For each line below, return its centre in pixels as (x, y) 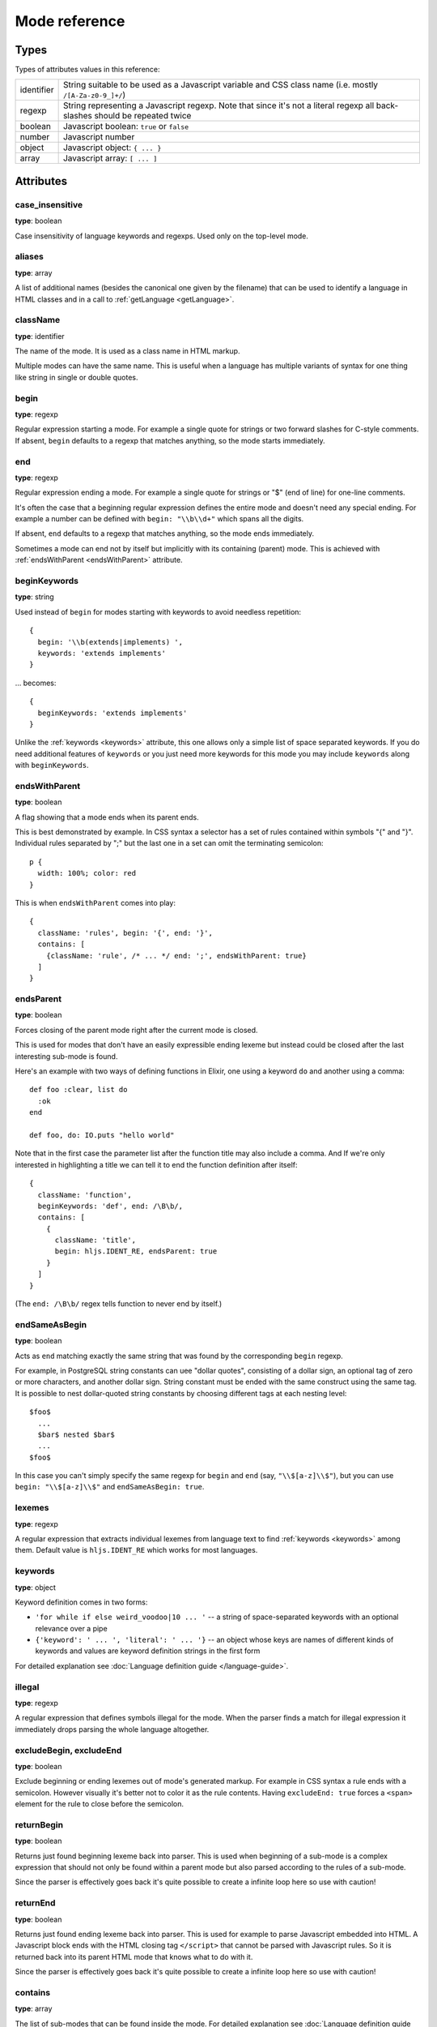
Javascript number (99, 137)
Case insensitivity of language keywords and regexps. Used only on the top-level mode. (162, 236)
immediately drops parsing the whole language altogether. (112, 1729)
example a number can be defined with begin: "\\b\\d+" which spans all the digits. (159, 519)
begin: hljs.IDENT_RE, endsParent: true (136, 1251)
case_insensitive (49, 204)
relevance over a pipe (72, 1628)
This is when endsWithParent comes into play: (95, 902)
